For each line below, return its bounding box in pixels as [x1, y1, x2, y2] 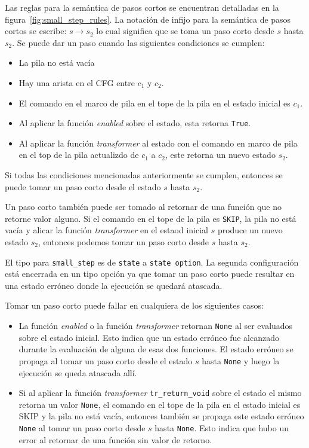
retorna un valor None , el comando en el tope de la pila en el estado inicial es [18, 398, 301, 410]
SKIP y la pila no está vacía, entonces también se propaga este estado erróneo [18, 410, 304, 422]
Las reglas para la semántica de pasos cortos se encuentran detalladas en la [5, 1, 279, 13]
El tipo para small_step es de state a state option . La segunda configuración [5, 255, 299, 268]
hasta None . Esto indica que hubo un [154, 422, 289, 434]
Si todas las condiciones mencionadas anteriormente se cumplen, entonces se [5, 169, 283, 181]
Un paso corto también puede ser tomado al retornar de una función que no [5, 200, 282, 213]
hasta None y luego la [202, 354, 280, 367]
